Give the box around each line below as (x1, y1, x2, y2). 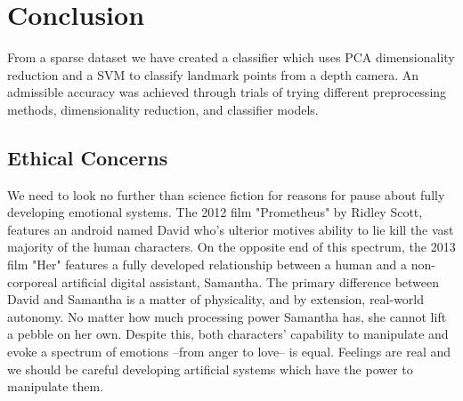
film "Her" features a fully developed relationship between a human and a (7, 255, 408, 274)
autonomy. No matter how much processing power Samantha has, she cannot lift (7, 307, 447, 325)
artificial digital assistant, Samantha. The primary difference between (61, 272, 440, 291)
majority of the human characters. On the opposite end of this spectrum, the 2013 (7, 237, 456, 256)
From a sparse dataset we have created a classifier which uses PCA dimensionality (7, 48, 455, 67)
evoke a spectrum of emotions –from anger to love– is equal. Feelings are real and (7, 342, 451, 361)
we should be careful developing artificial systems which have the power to (7, 359, 413, 378)
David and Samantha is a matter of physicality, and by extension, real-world (7, 290, 425, 309)
